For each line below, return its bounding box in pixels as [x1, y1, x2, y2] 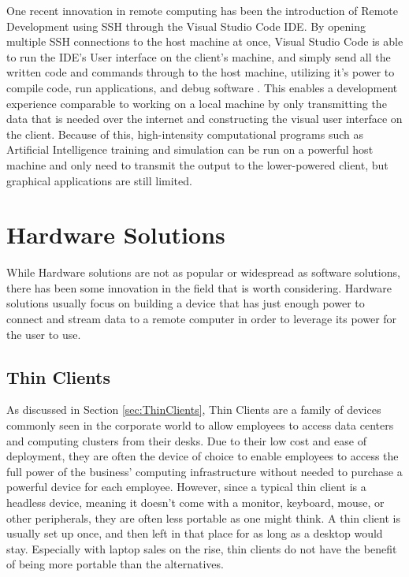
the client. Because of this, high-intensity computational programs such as [6, 125, 363, 142]
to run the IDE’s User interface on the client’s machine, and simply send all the [6, 48, 391, 65]
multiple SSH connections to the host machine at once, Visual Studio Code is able [6, 33, 403, 50]
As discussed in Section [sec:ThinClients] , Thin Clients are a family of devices [6, 401, 381, 418]
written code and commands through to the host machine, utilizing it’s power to [6, 64, 395, 80]
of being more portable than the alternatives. [6, 556, 224, 572]
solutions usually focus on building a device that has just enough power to [6, 295, 365, 311]
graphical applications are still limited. [6, 172, 192, 188]
